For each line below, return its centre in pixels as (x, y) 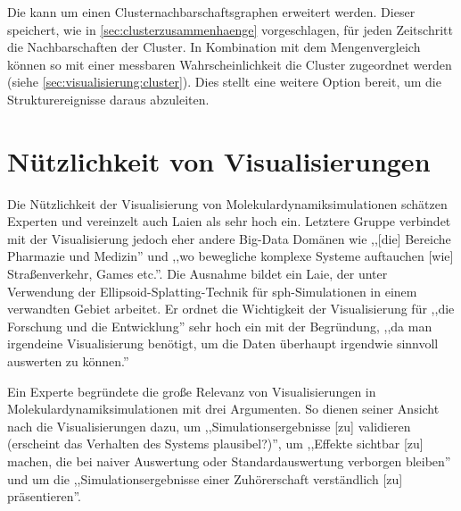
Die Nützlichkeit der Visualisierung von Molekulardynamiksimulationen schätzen (227, 203)
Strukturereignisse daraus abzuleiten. (108, 99)
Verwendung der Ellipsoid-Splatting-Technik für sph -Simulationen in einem (212, 291)
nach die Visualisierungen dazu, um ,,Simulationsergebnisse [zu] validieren (209, 426)
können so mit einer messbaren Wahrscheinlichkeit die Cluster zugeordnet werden (230, 64)
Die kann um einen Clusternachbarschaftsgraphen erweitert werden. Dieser (211, 12)
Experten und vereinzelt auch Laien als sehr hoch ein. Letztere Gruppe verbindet (229, 221)
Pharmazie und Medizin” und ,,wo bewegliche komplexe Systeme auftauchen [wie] (230, 256)
